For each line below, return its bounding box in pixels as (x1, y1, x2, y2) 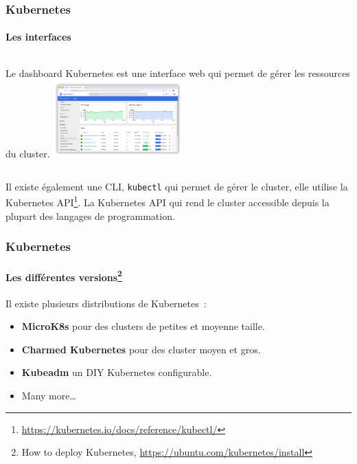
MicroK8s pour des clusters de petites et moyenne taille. (21, 319, 265, 333)
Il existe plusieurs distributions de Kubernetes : (5, 296, 207, 310)
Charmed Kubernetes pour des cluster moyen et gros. (21, 342, 261, 356)
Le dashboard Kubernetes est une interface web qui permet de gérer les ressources (5, 65, 350, 80)
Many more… (21, 388, 76, 402)
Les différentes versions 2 (5, 267, 122, 284)
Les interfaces (5, 30, 71, 44)
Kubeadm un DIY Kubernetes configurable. (21, 365, 212, 379)
